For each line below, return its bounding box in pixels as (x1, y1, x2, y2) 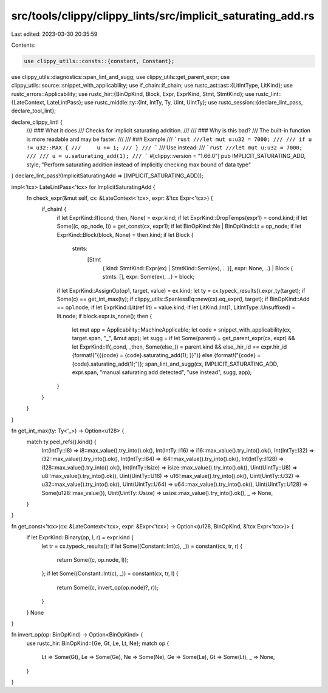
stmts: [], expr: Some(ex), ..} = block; (102, 273, 195, 281)
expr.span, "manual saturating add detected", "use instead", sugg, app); (72, 369, 252, 376)
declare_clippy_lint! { (11, 118, 63, 126)
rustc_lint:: (255, 90, 282, 97)
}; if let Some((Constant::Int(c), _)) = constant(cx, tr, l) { (41, 570, 179, 577)
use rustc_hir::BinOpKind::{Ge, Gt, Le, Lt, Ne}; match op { (26, 640, 169, 647)
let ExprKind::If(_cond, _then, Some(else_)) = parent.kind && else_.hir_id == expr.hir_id (72, 343, 287, 350)
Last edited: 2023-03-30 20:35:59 (11, 30, 98, 38)
